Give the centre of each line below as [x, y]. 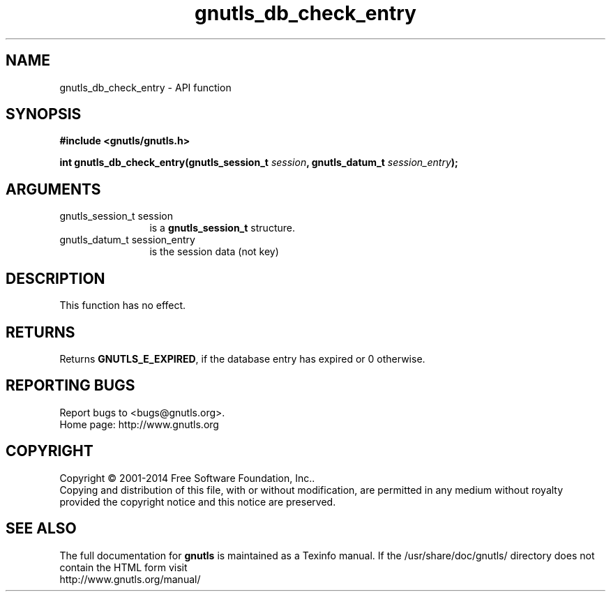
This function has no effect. [123, 305]
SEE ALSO [41, 529]
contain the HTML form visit [123, 567]
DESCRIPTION [55, 278]
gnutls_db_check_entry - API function [145, 87]
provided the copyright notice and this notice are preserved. [198, 501]
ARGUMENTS [53, 189]
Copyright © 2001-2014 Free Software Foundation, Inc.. [187, 478]
